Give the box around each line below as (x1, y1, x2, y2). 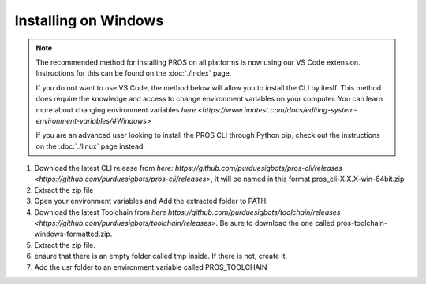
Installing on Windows (14, 12, 164, 29)
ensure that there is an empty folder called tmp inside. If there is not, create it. (34, 252, 288, 261)
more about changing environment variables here (35, 105, 196, 114)
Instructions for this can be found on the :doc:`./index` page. (35, 68, 232, 78)
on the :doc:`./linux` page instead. (35, 142, 146, 151)
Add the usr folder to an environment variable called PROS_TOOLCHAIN (34, 262, 267, 271)
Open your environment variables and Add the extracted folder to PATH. (34, 197, 268, 206)
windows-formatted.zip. (34, 229, 113, 239)
